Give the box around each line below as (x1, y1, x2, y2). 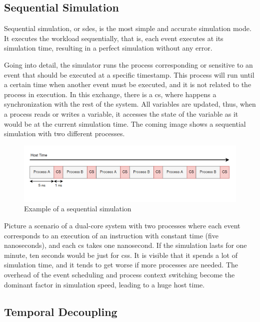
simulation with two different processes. (4, 128, 125, 139)
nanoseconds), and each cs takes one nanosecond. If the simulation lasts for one (4, 240, 247, 250)
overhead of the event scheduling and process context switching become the (4, 269, 235, 280)
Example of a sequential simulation (24, 203, 131, 214)
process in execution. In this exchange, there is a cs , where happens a (4, 89, 216, 99)
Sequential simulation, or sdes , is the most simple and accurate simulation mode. (4, 23, 251, 34)
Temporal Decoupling (4, 303, 117, 319)
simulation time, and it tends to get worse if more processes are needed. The (4, 259, 238, 270)
